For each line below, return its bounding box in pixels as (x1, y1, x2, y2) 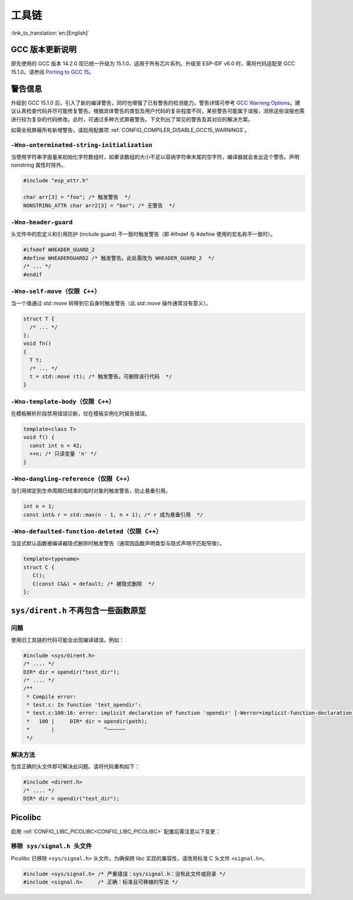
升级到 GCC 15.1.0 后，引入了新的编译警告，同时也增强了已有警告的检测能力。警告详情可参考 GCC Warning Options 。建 (11, 99, 301, 106)
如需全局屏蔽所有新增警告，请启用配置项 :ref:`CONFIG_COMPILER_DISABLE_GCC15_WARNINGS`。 (11, 126, 250, 134)
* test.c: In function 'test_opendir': (26, 702, 141, 708)
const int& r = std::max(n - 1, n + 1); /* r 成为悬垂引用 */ (23, 511, 204, 518)
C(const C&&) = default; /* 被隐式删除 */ (32, 580, 155, 587)
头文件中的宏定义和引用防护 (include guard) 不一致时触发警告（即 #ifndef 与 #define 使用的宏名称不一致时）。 (11, 231, 276, 238)
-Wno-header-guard (11, 218, 73, 226)
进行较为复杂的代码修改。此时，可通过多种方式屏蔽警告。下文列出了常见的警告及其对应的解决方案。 (11, 115, 253, 123)
